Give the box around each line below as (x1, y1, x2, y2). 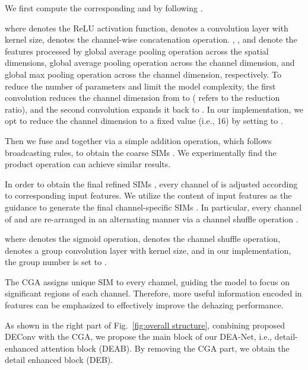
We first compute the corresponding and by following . (5, 2, 203, 14)
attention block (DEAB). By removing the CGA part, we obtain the (41, 342, 290, 354)
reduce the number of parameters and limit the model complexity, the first (5, 79, 276, 92)
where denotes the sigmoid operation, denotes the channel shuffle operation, (5, 232, 280, 245)
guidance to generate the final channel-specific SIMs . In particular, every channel (5, 200, 302, 213)
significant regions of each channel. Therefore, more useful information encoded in (5, 287, 302, 299)
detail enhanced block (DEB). (5, 353, 113, 366)
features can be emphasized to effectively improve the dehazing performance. (5, 299, 284, 311)
